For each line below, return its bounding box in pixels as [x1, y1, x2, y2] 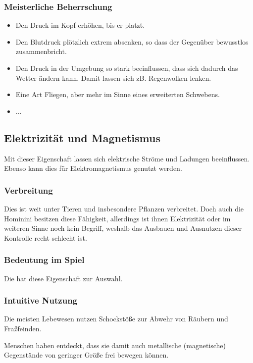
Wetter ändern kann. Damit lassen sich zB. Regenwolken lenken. [15, 72, 211, 83]
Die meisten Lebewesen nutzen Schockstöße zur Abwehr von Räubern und [4, 313, 228, 324]
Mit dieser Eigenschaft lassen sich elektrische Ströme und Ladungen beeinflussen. [4, 153, 250, 163]
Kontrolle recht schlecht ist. [4, 232, 87, 243]
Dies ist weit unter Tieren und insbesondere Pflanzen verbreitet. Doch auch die [4, 203, 244, 213]
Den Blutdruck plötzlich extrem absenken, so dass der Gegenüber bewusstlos [15, 36, 249, 47]
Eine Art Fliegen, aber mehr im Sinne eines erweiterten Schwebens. [15, 89, 220, 100]
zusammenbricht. [15, 46, 67, 56]
